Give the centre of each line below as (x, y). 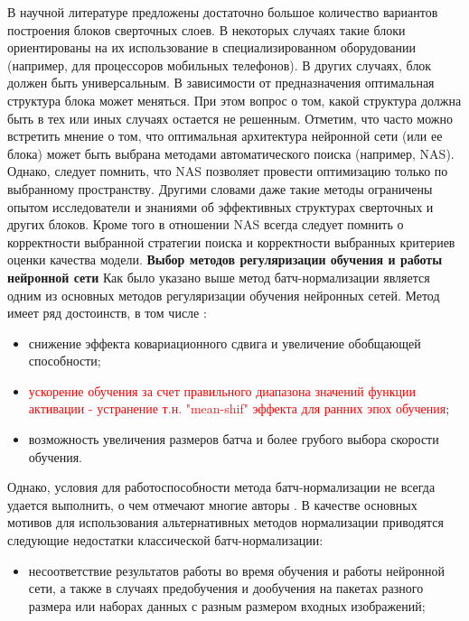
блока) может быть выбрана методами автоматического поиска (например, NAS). (231, 153)
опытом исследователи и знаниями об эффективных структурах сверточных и (220, 206)
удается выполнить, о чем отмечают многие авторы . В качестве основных (212, 504)
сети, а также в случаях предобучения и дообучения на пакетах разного (226, 588)
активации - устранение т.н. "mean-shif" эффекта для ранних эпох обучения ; (239, 408)
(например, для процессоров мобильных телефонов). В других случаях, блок (220, 65)
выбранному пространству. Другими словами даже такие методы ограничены (220, 188)
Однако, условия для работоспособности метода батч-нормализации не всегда (221, 487)
